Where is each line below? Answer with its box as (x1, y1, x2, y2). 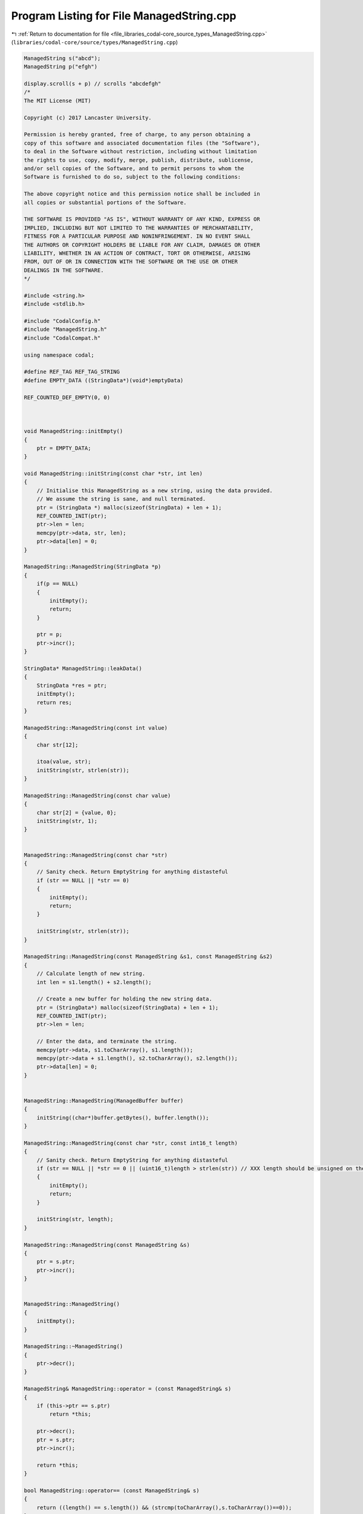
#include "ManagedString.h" (24, 326, 107, 333)
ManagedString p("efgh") (24, 64, 98, 70)
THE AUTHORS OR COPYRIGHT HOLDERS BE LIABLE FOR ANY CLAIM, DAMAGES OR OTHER (24, 241, 260, 248)
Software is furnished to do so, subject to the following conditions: (24, 173, 241, 180)
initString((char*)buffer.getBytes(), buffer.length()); (36, 1114, 209, 1121)
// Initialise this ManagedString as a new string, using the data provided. (36, 487, 273, 494)
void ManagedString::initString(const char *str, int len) (24, 470, 203, 477)
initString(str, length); (36, 1216, 114, 1223)
